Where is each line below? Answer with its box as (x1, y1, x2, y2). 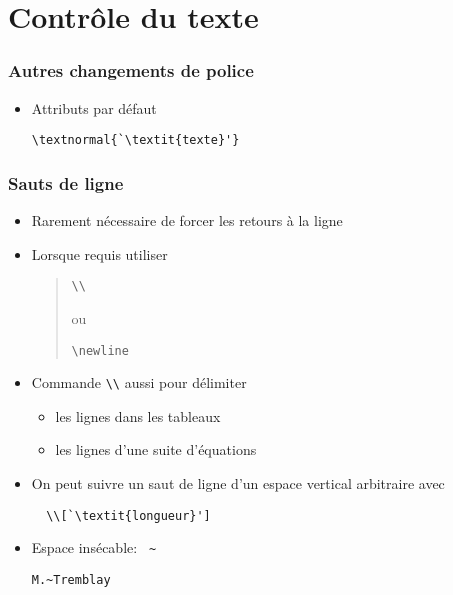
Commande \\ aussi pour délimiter (31, 372, 247, 393)
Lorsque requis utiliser (31, 243, 168, 264)
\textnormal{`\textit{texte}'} (31, 133, 240, 148)
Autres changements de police (8, 58, 254, 83)
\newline (71, 343, 129, 358)
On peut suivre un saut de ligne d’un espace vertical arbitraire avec (31, 473, 445, 493)
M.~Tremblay (31, 572, 111, 587)
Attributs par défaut (31, 97, 157, 118)
